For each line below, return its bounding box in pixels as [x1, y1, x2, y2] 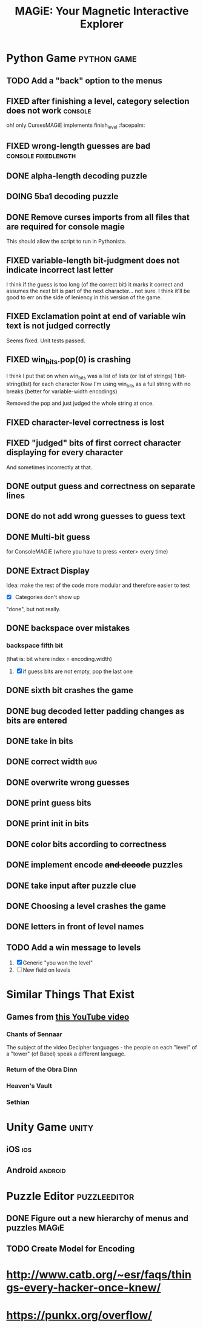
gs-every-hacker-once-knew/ [6, 1281, 161, 1295]
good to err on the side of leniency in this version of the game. [6, 293, 162, 301]
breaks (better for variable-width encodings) [6, 388, 118, 395]
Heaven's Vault [6, 1082, 53, 1090]
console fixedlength [6, 150, 76, 160]
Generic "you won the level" [22, 959, 93, 966]
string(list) [6, 380, 32, 387]
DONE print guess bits [6, 798, 92, 808]
